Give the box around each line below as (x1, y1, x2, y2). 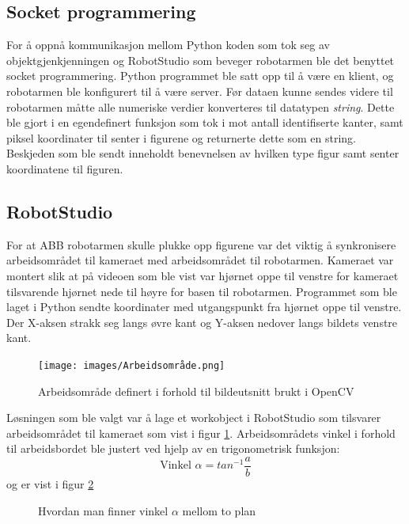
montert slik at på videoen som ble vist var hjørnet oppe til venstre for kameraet (6, 267, 399, 283)
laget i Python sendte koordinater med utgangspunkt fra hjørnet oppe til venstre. (6, 298, 402, 315)
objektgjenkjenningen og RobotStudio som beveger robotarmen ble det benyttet (6, 51, 395, 68)
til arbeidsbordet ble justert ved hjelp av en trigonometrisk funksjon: (6, 440, 340, 457)
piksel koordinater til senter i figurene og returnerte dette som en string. (6, 129, 357, 146)
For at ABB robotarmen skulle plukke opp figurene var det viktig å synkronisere (6, 236, 396, 253)
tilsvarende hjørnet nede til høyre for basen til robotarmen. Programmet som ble (6, 283, 397, 299)
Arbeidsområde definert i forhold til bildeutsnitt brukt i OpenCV (38, 382, 354, 399)
